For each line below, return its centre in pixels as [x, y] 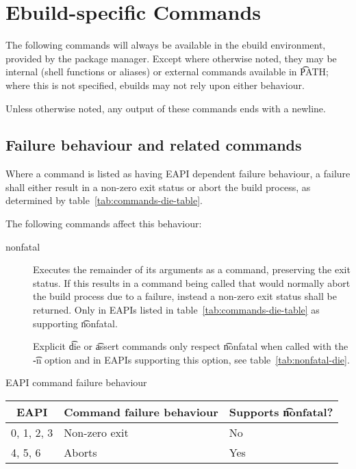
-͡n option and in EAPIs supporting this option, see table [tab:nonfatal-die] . [191, 359]
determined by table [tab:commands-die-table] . [104, 200]
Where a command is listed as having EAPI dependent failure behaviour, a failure [178, 174]
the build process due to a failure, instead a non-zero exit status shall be [185, 296]
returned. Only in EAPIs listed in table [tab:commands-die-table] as [176, 310]
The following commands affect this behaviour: [104, 224]
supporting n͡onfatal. [75, 323]
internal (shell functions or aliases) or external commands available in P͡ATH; [167, 72]
